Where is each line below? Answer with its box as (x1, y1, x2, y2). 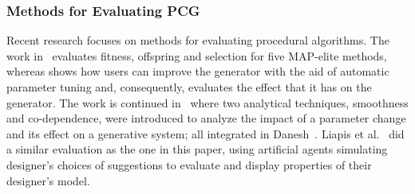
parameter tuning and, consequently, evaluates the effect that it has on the (6, 79, 372, 95)
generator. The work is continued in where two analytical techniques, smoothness (6, 94, 409, 111)
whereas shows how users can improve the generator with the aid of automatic (6, 63, 389, 80)
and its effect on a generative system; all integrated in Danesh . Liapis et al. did (6, 125, 405, 142)
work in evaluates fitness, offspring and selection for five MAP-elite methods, (6, 47, 387, 64)
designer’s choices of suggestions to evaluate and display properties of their (6, 156, 372, 173)
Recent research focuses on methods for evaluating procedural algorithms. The (6, 32, 389, 48)
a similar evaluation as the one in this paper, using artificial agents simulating (6, 141, 388, 157)
